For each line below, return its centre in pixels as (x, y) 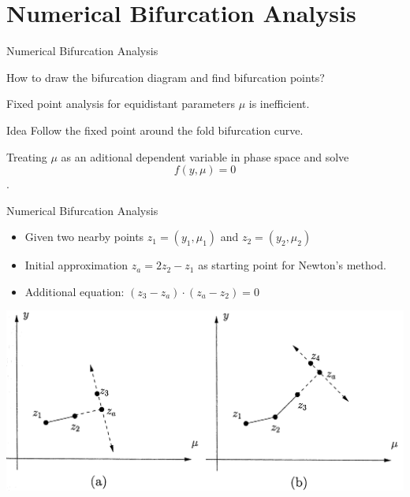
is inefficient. (279, 104)
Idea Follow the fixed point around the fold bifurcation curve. (155, 130)
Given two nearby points (84, 237)
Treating (27, 156)
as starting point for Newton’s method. (292, 265)
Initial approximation (76, 265)
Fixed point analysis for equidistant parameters (121, 104)
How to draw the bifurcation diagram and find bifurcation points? (166, 77)
